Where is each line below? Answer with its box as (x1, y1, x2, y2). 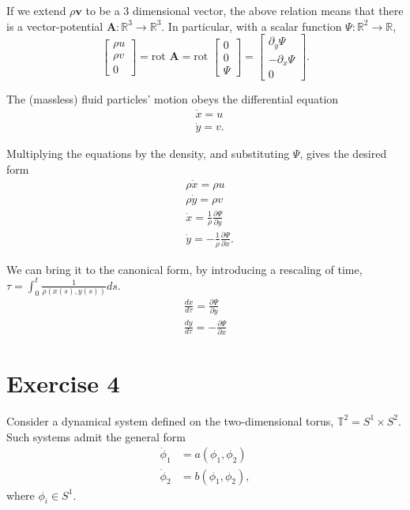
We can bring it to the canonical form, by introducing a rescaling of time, (6, 261, 363, 277)
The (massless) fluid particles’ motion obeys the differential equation (6, 91, 339, 107)
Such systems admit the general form (6, 428, 186, 444)
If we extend (6, 2, 66, 18)
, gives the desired (299, 145, 387, 162)
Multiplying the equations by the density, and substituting (6, 145, 290, 162)
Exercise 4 (6, 367, 120, 399)
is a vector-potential (6, 17, 103, 34)
